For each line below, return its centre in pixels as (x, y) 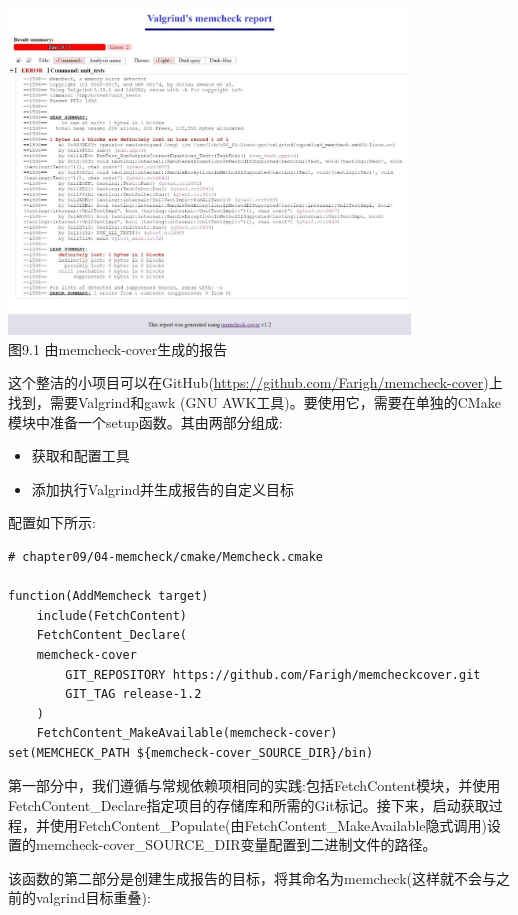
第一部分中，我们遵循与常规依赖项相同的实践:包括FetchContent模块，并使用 (254, 785)
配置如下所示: (52, 522)
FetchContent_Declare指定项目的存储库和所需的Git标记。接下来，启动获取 (248, 805)
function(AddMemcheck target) (108, 596)
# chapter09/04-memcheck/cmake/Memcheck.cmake (165, 556)
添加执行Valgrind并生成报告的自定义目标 (162, 488)
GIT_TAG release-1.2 (133, 694)
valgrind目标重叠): (93, 897)
